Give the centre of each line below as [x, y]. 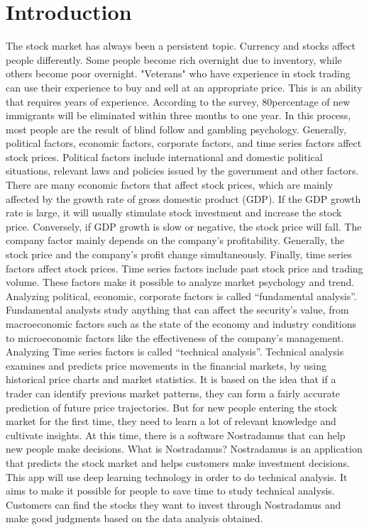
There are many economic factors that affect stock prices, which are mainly [170, 185]
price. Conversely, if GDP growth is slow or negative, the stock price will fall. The [184, 226]
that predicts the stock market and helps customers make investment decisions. [178, 462]
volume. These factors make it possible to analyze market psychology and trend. [180, 282]
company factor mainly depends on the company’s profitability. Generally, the [175, 240]
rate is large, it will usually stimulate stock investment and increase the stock [174, 212]
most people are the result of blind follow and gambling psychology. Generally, [176, 129]
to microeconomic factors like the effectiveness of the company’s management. [175, 337]
